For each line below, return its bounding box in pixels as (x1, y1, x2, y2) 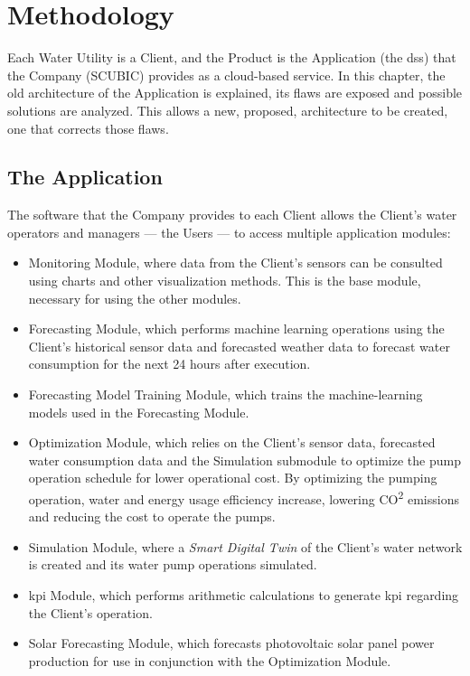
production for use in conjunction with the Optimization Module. (28, 651, 391, 670)
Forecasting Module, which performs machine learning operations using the (28, 319, 445, 338)
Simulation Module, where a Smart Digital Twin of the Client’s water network (28, 537, 463, 556)
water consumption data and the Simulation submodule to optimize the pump (28, 450, 461, 469)
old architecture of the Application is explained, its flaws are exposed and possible (7, 83, 463, 102)
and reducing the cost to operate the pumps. (28, 507, 276, 526)
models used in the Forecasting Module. (28, 402, 249, 421)
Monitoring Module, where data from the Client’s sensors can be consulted (28, 253, 443, 272)
